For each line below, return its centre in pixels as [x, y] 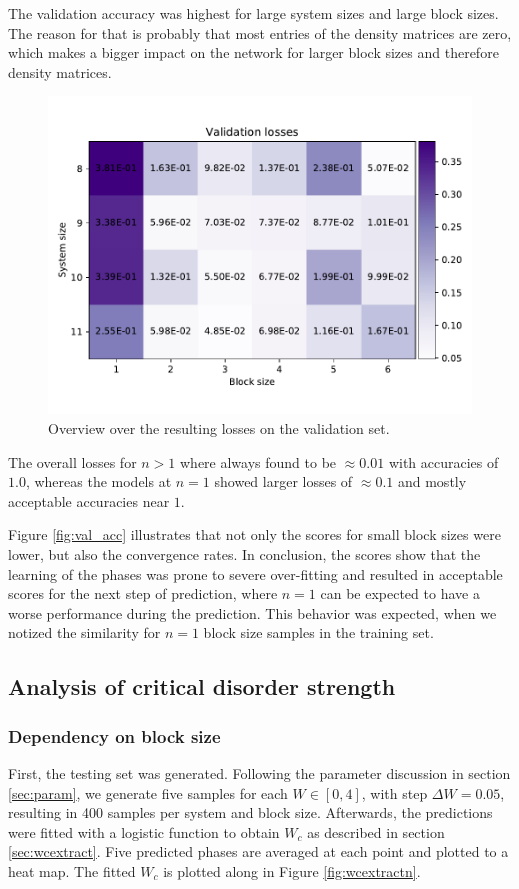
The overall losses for [72, 461]
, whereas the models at [98, 481]
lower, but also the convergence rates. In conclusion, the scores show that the [244, 553]
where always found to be [258, 461]
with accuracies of [443, 461]
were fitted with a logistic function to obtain [144, 831]
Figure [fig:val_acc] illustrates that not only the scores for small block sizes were [254, 534]
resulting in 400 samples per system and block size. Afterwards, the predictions [250, 812]
